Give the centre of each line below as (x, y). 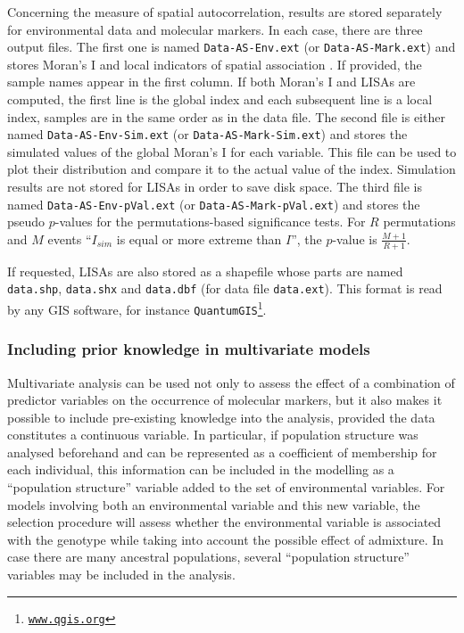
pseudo (26, 222)
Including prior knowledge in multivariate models (189, 349)
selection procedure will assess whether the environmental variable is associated (224, 522)
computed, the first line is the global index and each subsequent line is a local (220, 99)
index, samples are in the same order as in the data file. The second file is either (226, 116)
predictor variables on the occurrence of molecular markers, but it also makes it (225, 400)
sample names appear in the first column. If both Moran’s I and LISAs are (211, 82)
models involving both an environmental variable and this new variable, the (214, 504)
